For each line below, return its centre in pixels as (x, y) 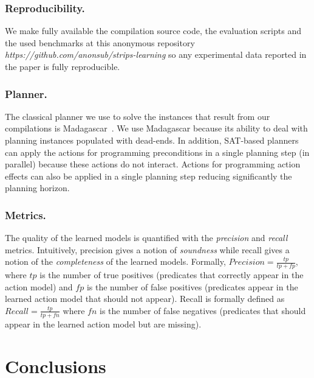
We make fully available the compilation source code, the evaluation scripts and (153, 31)
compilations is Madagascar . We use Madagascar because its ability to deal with (156, 128)
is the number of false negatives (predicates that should (203, 310)
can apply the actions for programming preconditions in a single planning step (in (157, 152)
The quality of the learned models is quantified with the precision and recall (146, 238)
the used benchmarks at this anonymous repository (100, 42)
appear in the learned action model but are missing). (103, 324)
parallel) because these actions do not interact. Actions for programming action (153, 164)
